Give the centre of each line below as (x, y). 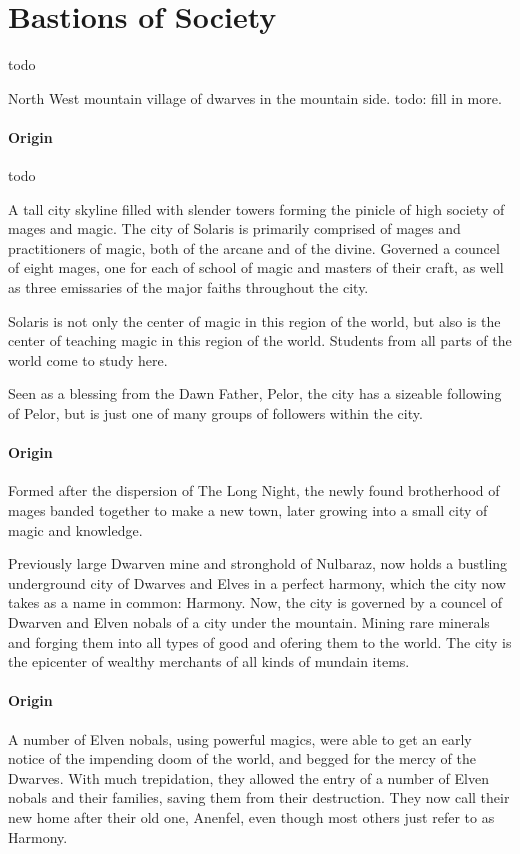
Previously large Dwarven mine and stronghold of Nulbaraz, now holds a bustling (258, 563)
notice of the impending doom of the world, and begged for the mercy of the (242, 758)
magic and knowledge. (75, 529)
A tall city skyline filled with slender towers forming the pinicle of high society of (256, 208)
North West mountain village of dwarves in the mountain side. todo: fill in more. (255, 97)
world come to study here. (88, 359)
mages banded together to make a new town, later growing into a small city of (248, 510)
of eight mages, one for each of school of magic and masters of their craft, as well (256, 267)
